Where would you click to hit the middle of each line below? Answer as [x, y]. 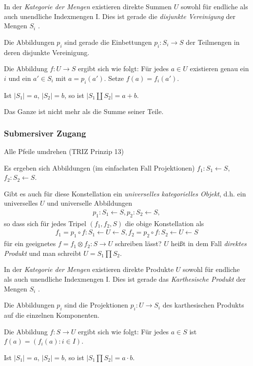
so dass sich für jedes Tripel [45, 223]
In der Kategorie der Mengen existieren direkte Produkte [89, 269]
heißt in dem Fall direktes [209, 243]
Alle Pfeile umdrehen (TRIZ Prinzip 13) [64, 151]
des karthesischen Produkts [203, 305]
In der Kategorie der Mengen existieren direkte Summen [88, 6]
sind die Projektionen [96, 305]
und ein [20, 78]
